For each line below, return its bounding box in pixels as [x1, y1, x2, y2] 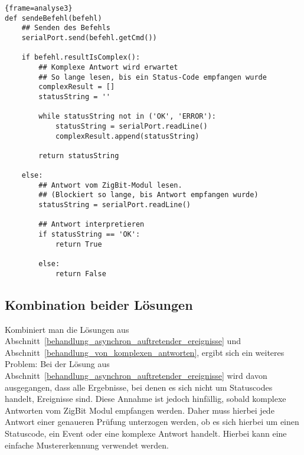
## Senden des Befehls [21, 24, 110, 32]
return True [55, 240, 102, 248]
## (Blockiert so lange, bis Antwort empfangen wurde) [38, 191, 259, 199]
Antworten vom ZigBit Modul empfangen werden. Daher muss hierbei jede [5, 404, 274, 416]
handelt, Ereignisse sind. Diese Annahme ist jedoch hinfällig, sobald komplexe [5, 392, 286, 405]
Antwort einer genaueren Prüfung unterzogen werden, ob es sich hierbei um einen [5, 415, 299, 428]
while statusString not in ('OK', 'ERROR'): [38, 112, 216, 121]
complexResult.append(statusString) [55, 132, 200, 140]
